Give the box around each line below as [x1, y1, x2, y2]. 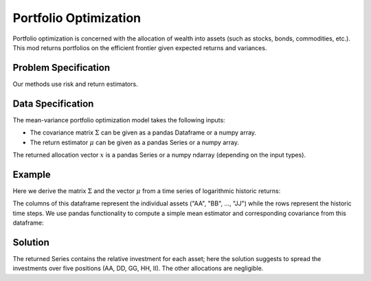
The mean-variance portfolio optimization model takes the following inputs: [12, 115, 226, 124]
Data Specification [12, 98, 94, 109]
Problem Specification [12, 62, 110, 74]
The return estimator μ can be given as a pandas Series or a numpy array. [30, 138, 240, 146]
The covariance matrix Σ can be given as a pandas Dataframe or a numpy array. [30, 128, 257, 137]
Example [12, 168, 51, 180]
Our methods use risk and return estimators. [12, 80, 138, 88]
